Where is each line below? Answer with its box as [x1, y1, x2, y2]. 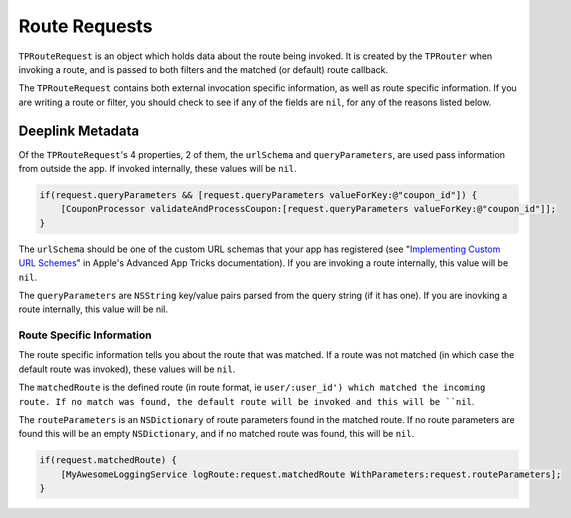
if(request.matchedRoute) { [39, 455, 177, 466]
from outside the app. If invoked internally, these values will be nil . [18, 163, 297, 175]
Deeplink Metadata [18, 122, 140, 139]
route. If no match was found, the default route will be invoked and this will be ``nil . [18, 395, 475, 407]
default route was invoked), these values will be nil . [18, 363, 236, 375]
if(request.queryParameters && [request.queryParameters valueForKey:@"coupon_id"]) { [39, 190, 478, 200]
